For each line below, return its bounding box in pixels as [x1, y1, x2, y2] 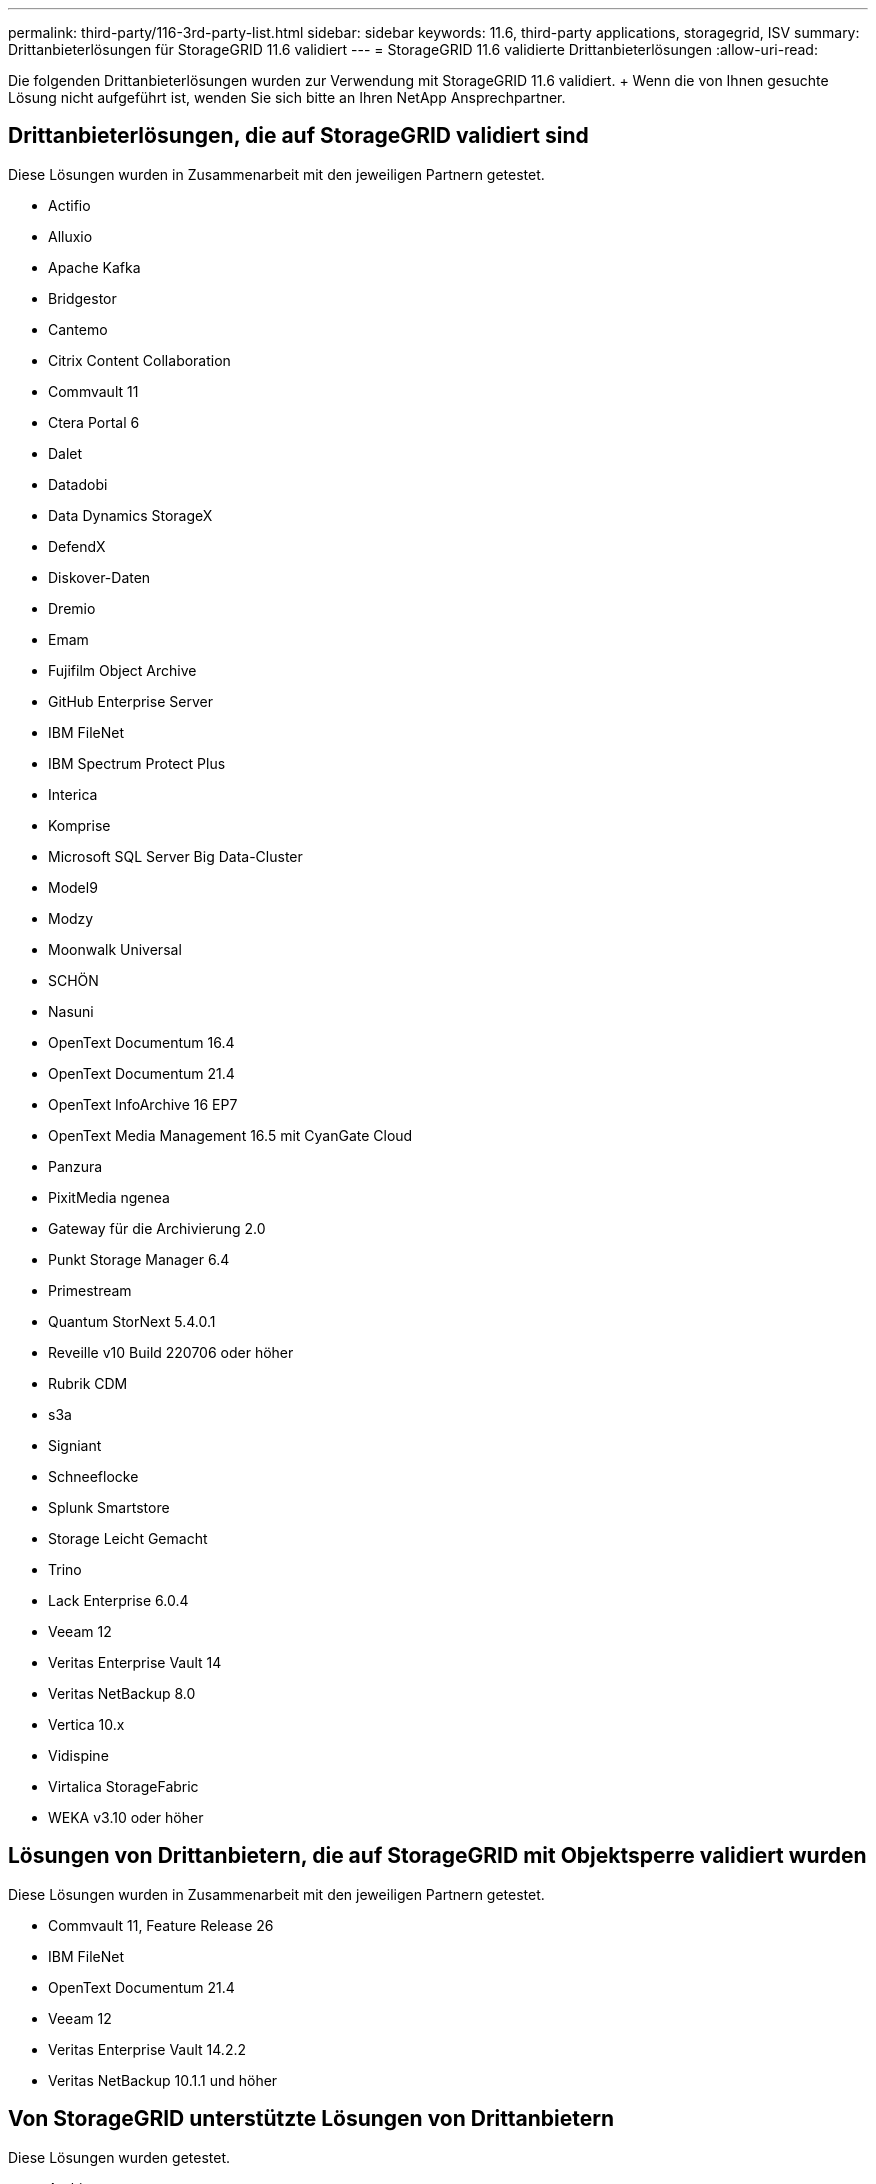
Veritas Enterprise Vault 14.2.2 [48, 2040, 246, 2058]
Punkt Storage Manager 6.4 [48, 1250, 230, 1268]
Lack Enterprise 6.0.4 [48, 1591, 189, 1609]
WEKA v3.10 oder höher [48, 1808, 204, 1826]
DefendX [48, 537, 106, 555]
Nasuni [48, 1002, 94, 1020]
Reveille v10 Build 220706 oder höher [48, 1343, 294, 1361]
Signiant [48, 1436, 102, 1454]
